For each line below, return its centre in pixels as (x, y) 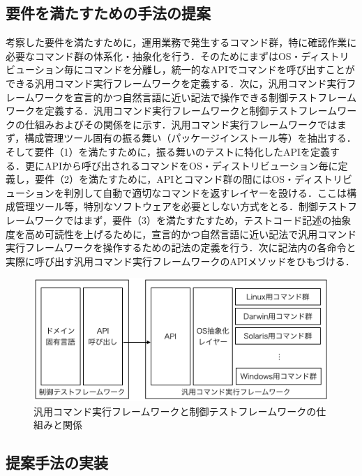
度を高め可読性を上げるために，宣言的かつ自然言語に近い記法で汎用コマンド (181, 233)
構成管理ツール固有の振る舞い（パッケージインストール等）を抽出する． (190, 138)
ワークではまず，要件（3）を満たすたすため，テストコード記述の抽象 (193, 220)
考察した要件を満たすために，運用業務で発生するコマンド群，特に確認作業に (181, 42)
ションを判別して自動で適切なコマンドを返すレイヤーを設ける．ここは (186, 192)
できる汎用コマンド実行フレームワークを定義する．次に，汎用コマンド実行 (176, 83)
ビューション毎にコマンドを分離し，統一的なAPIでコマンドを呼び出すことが (180, 69)
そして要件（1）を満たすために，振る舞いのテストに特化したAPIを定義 (168, 151)
